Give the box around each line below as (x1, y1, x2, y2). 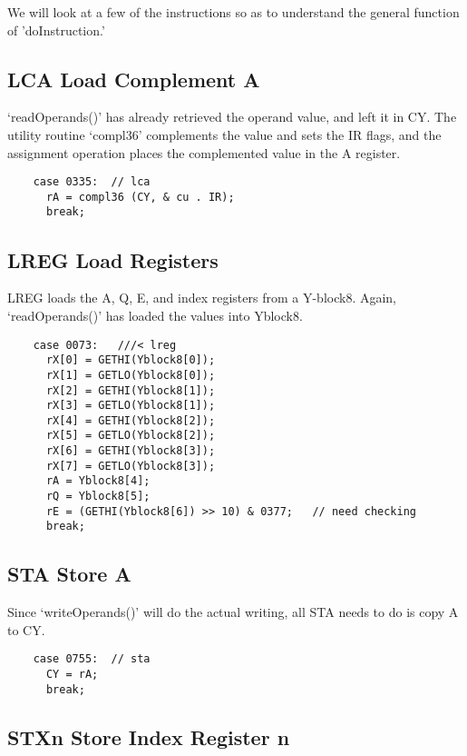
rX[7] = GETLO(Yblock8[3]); (45, 459, 216, 472)
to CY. (7, 620, 45, 639)
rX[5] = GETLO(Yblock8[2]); (45, 429, 216, 443)
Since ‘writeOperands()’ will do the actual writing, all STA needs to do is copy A (7, 602, 459, 622)
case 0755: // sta (33, 652, 151, 666)
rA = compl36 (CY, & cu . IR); (45, 190, 235, 204)
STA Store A (7, 560, 131, 588)
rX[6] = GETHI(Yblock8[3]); (45, 444, 216, 458)
